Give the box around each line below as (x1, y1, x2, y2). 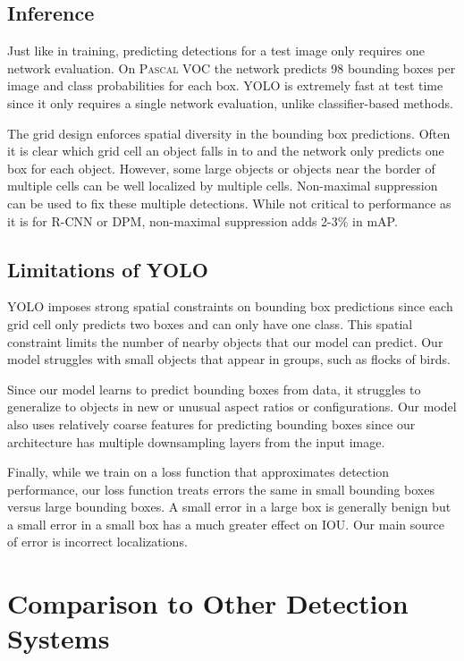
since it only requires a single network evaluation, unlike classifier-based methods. (7, 93, 453, 112)
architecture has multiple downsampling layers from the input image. (7, 432, 385, 451)
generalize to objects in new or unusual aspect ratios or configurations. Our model (7, 397, 457, 416)
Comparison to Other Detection (7, 585, 409, 622)
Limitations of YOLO (7, 255, 208, 283)
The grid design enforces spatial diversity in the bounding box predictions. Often (7, 123, 451, 142)
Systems (7, 620, 110, 657)
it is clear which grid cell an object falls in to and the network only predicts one (7, 141, 444, 160)
